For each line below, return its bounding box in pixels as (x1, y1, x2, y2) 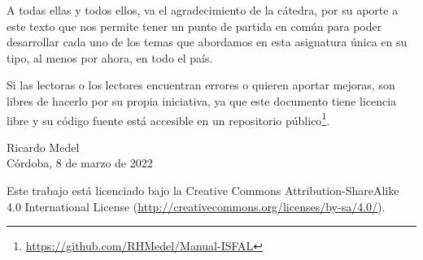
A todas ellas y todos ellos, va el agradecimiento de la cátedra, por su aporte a (7, 2, 399, 18)
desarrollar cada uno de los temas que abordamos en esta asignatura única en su (7, 33, 408, 50)
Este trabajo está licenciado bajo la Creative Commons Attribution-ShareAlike (7, 182, 399, 198)
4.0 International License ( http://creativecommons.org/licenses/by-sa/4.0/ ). (7, 197, 386, 214)
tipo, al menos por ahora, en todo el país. (7, 49, 213, 66)
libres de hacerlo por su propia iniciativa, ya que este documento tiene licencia (7, 92, 397, 109)
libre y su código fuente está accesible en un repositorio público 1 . (7, 109, 330, 128)
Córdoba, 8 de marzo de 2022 (7, 154, 153, 171)
